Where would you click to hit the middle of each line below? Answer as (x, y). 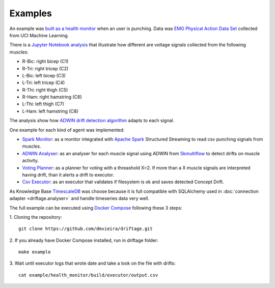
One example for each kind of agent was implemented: (67, 130)
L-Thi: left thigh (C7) (43, 104)
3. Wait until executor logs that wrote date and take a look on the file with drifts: (92, 263)
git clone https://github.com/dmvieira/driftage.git (86, 229)
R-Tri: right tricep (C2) (45, 68)
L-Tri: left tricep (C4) (44, 83)
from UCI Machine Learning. (39, 35)
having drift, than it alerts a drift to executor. (68, 175)
